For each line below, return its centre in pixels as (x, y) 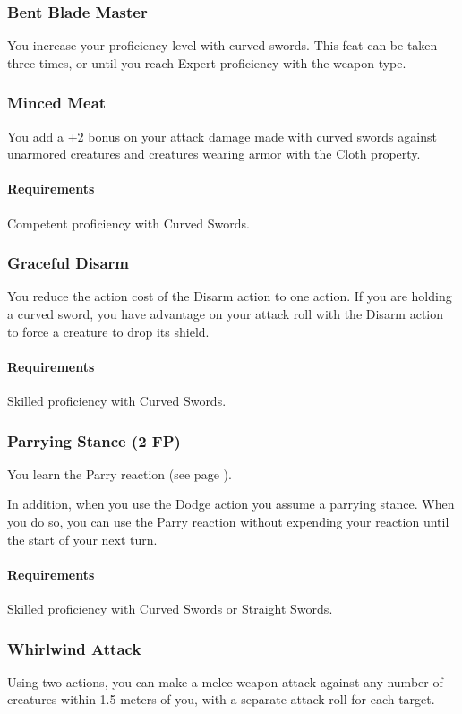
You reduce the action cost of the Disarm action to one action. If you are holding (230, 296)
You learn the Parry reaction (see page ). (120, 473)
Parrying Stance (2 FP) (94, 440)
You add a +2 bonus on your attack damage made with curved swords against (222, 136)
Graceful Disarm (68, 263)
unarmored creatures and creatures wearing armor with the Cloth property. (214, 154)
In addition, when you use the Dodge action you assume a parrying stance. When (231, 504)
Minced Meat (57, 103)
